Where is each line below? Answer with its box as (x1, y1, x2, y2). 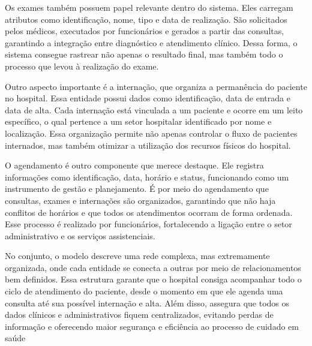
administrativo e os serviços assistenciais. (5, 229, 155, 242)
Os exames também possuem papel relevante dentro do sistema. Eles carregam (5, 1, 293, 13)
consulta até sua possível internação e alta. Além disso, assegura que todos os (5, 296, 290, 309)
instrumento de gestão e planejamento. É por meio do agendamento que (5, 182, 269, 195)
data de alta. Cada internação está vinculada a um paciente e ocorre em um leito (5, 103, 303, 116)
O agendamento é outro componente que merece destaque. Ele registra (5, 159, 264, 172)
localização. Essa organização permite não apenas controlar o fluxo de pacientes (5, 127, 298, 139)
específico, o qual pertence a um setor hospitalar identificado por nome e (5, 115, 272, 128)
